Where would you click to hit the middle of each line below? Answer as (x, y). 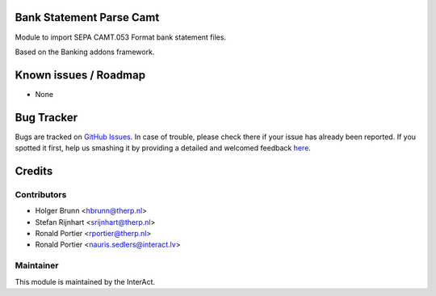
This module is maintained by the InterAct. (85, 281)
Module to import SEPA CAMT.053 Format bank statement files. (120, 37)
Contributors (41, 194)
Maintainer (37, 265)
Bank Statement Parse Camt (87, 17)
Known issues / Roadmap (80, 75)
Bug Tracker (46, 117)
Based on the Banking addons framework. (85, 52)
